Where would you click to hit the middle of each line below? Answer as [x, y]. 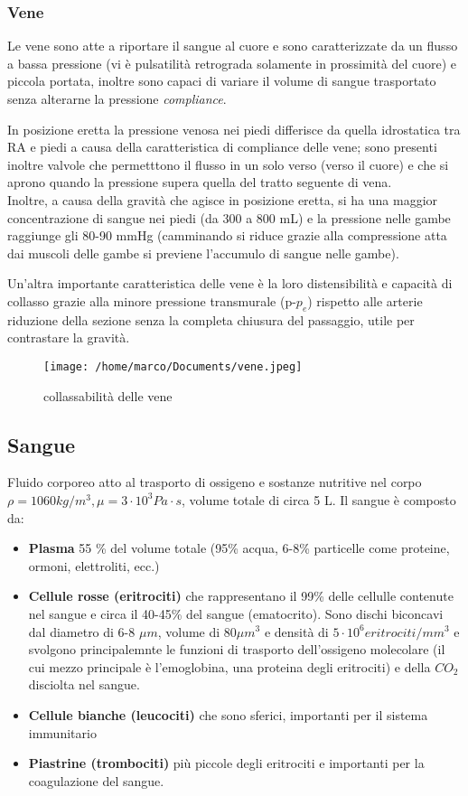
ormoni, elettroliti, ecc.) [94, 565]
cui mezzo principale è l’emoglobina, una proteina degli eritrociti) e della [229, 666]
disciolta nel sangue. [84, 684]
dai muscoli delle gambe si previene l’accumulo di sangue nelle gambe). [203, 253]
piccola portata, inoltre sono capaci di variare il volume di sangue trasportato [222, 81]
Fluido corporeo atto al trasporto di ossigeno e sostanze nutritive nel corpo [215, 482]
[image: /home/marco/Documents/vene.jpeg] [173, 366]
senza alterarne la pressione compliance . [117, 98]
